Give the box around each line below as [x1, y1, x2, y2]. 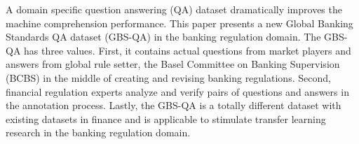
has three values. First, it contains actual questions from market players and [24, 43, 351, 57]
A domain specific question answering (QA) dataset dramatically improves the [6, 2, 342, 16]
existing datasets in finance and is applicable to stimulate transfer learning [6, 111, 326, 126]
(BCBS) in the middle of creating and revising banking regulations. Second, [6, 70, 331, 85]
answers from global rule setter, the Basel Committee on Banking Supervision [6, 57, 340, 71]
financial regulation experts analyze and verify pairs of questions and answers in [6, 84, 349, 99]
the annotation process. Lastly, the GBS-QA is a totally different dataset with [6, 98, 341, 113]
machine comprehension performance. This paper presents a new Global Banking [6, 15, 353, 30]
